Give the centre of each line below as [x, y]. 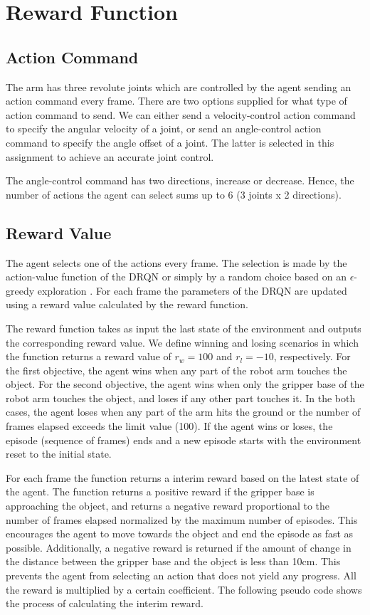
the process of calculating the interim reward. [105, 603]
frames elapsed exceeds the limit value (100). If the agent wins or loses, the [169, 426]
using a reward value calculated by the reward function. [127, 304]
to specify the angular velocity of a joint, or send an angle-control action [164, 128]
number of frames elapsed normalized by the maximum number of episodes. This [182, 519]
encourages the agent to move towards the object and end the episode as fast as [180, 533]
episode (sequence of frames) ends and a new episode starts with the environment [184, 440]
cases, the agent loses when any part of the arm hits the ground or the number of [183, 412]
